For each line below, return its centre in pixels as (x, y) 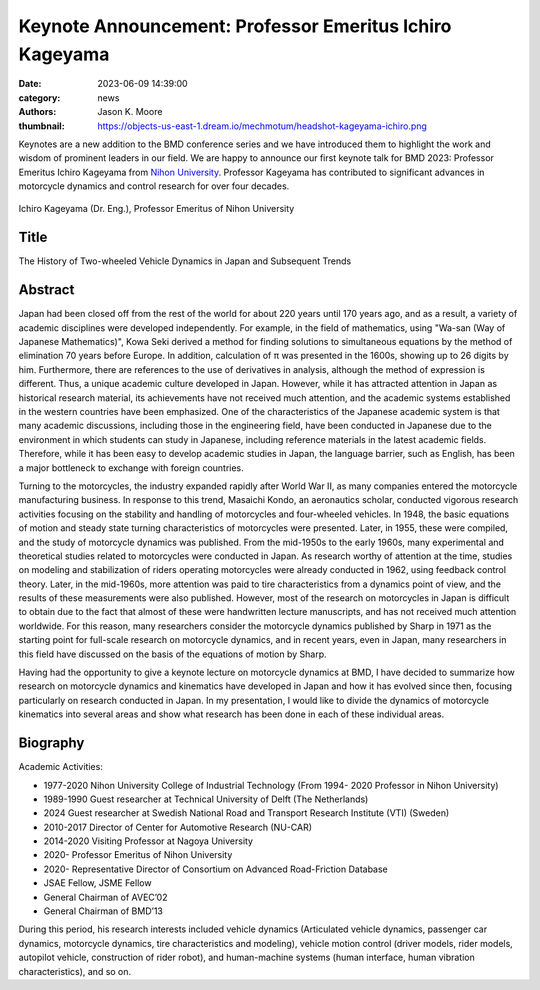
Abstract (46, 290)
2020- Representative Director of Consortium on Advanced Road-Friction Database (216, 869)
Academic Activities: (61, 767)
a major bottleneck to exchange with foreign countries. (131, 467)
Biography (51, 743)
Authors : (37, 112)
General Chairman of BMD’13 (103, 911)
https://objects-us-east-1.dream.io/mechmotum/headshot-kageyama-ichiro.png (262, 126)
